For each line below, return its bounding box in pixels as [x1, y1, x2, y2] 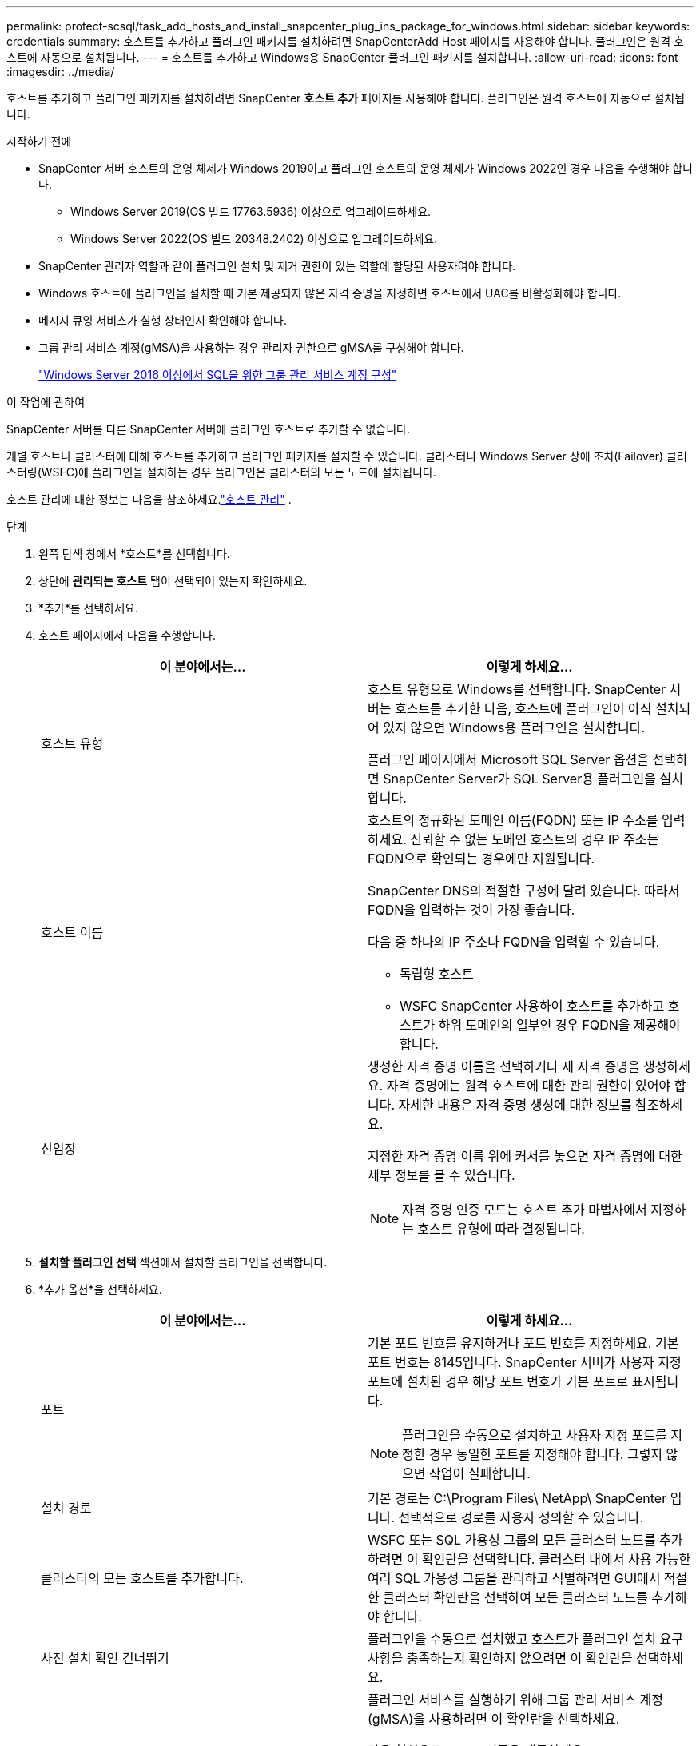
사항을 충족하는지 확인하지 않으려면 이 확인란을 [368, 1650, 633, 1666]
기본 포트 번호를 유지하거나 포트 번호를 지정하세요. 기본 [368, 1335, 679, 1351]
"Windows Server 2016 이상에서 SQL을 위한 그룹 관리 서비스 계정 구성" [38, 368, 397, 381]
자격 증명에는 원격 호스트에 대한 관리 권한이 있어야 [386, 1078, 671, 1094]
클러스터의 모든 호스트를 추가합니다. [41, 1570, 244, 1586]
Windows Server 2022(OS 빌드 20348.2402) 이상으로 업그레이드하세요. [70, 232, 438, 245]
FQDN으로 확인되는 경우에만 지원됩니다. [368, 851, 595, 867]
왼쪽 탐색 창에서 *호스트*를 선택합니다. [38, 547, 230, 560]
